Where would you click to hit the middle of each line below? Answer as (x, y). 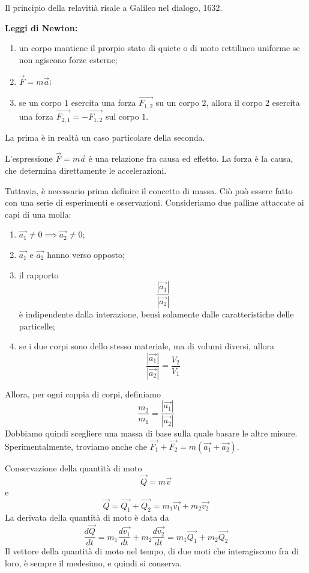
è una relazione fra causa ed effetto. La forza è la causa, (191, 158)
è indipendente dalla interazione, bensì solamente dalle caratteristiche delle (156, 314)
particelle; (37, 326)
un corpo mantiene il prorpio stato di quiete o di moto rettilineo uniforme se (159, 48)
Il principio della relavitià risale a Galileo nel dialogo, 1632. (114, 7)
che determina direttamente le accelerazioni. (86, 170)
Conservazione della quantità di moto (73, 467)
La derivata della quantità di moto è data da (87, 517)
